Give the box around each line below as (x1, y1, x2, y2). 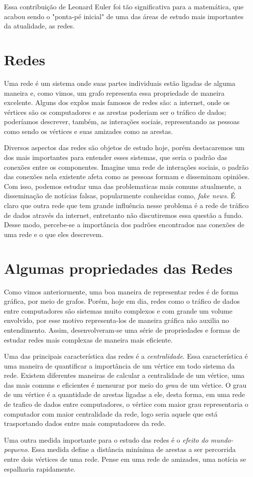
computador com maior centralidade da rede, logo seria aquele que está (4, 408, 218, 419)
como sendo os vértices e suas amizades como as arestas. (4, 126, 173, 136)
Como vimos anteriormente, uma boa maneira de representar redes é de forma (4, 286, 239, 296)
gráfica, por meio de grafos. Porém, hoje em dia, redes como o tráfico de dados (4, 296, 240, 306)
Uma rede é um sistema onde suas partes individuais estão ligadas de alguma (4, 78, 235, 88)
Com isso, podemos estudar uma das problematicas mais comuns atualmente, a (4, 181, 242, 191)
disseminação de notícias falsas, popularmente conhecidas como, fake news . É (4, 190, 235, 201)
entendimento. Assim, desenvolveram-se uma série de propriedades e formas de (4, 324, 240, 335)
